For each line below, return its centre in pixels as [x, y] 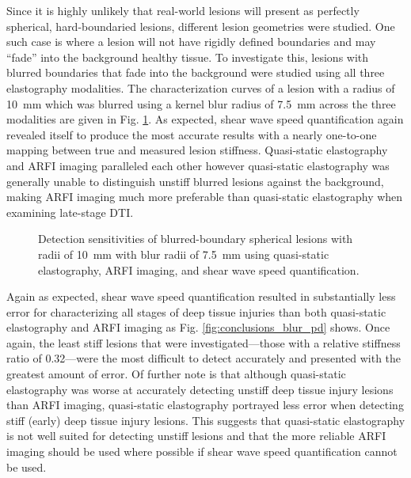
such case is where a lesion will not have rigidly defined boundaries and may [191, 42]
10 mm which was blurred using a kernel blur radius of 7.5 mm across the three [201, 103]
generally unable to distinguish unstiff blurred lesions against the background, [195, 181]
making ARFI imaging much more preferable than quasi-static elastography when [205, 197]
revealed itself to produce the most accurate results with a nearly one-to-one [192, 134]
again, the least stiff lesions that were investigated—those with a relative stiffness [204, 342]
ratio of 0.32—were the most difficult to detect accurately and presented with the [204, 358]
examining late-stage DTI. [70, 212]
